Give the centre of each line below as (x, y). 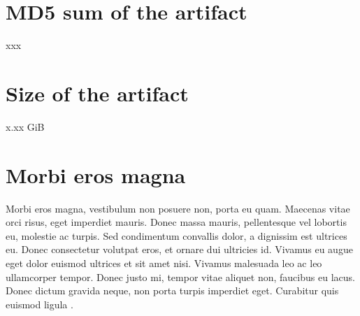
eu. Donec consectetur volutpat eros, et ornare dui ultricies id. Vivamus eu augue (179, 249)
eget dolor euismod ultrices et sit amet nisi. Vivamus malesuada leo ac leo (164, 263)
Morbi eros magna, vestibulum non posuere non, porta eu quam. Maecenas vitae (178, 208)
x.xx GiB (25, 126)
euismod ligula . (39, 304)
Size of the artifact (97, 93)
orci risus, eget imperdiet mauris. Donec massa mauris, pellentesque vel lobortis (176, 222)
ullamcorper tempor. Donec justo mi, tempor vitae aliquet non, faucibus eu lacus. (180, 276)
